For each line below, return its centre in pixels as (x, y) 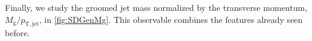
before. (18, 33)
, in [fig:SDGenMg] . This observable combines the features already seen (171, 19)
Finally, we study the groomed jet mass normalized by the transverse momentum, (156, 7)
